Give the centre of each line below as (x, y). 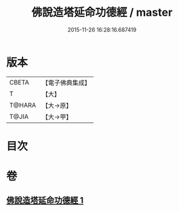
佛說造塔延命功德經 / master (102, 12)
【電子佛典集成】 (66, 83)
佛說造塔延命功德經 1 (45, 200)
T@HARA (23, 105)
